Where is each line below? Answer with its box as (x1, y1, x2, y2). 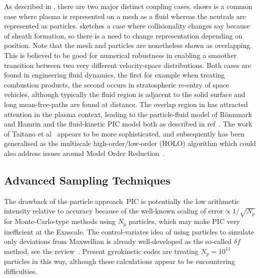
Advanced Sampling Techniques (4, 172, 170, 187)
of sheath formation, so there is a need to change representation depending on (4, 30, 242, 40)
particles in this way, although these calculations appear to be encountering (4, 256, 235, 266)
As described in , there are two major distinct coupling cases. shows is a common (4, 1, 252, 11)
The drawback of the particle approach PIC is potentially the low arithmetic (4, 195, 239, 206)
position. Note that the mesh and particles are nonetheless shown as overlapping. (4, 40, 252, 50)
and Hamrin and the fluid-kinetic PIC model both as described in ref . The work (4, 118, 252, 129)
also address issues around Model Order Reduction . (4, 147, 165, 158)
